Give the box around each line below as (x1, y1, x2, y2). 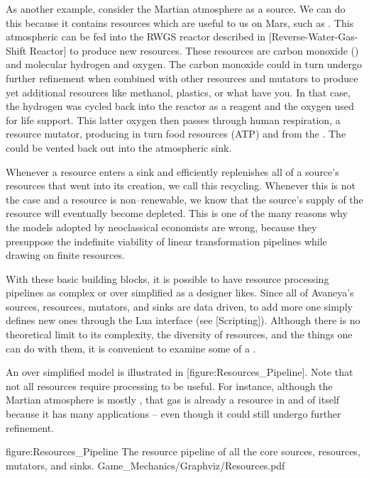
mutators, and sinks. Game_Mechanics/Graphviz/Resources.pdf (6, 457, 285, 472)
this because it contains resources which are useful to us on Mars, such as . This (6, 15, 354, 30)
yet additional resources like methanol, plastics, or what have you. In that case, (6, 84, 351, 99)
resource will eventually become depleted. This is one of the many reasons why (6, 206, 348, 221)
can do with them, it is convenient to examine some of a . (6, 340, 256, 355)
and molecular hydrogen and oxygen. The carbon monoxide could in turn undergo (6, 57, 362, 72)
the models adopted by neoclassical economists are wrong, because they (6, 219, 317, 234)
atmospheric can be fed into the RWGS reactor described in (6, 29, 266, 44)
